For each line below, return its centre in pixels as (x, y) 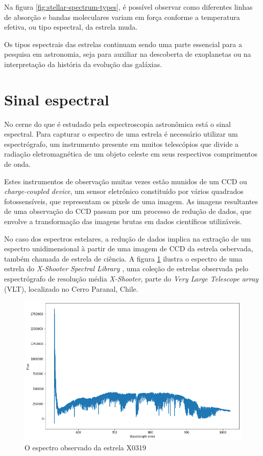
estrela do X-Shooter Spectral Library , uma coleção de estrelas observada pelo (126, 268)
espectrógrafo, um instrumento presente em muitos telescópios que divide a (122, 144)
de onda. (18, 164)
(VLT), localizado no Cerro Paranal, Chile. (71, 288)
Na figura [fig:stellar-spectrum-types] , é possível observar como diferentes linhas (128, 7)
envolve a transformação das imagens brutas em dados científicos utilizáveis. (123, 221)
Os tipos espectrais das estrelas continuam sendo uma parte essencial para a (123, 44)
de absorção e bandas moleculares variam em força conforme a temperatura (122, 17)
